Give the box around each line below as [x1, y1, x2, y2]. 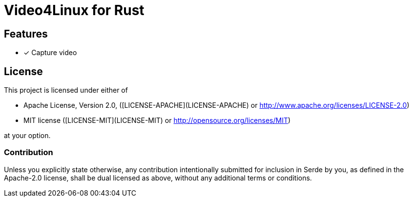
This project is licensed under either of [4, 86, 128, 95]
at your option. [4, 131, 51, 140]
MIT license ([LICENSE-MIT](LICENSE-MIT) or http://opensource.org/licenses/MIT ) [23, 116, 291, 125]
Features [4, 27, 48, 40]
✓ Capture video [23, 48, 77, 57]
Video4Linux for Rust [4, 2, 145, 19]
